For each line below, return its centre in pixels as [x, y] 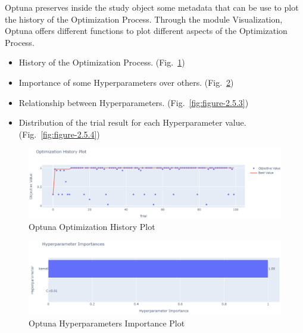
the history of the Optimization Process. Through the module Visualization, [144, 19]
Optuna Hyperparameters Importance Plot [107, 323]
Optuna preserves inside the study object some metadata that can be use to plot [152, 7]
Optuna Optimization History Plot [92, 226]
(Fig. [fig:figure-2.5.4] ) [59, 134]
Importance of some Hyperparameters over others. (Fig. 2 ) [126, 82]
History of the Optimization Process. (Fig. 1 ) [102, 62]
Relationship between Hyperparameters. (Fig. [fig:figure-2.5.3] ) [134, 102]
